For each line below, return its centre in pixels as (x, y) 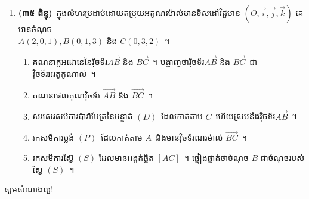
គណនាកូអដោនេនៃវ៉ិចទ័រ (70, 62)
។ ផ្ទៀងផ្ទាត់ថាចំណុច (216, 158)
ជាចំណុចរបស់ (282, 158)
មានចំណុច (35, 29)
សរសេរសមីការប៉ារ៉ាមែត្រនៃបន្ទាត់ (83, 116)
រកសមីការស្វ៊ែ (53, 158)
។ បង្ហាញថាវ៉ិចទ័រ (178, 62)
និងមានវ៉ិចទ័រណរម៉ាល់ (189, 137)
